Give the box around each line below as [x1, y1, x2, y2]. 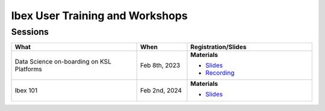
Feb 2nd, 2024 [140, 86, 182, 95]
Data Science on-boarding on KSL [14, 58, 111, 66]
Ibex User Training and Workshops [11, 9, 188, 22]
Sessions [11, 26, 49, 37]
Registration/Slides [190, 43, 247, 51]
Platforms [14, 65, 42, 73]
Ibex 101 [14, 86, 38, 95]
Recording [205, 69, 235, 77]
